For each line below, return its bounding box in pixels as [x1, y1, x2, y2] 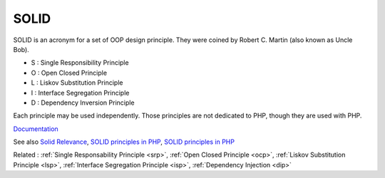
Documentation [13, 125, 58, 133]
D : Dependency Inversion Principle [31, 98, 135, 107]
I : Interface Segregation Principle [31, 88, 130, 97]
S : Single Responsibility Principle [31, 58, 129, 67]
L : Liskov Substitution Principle [31, 78, 123, 87]
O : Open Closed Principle [31, 68, 107, 77]
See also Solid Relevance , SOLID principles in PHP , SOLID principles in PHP [13, 137, 235, 146]
